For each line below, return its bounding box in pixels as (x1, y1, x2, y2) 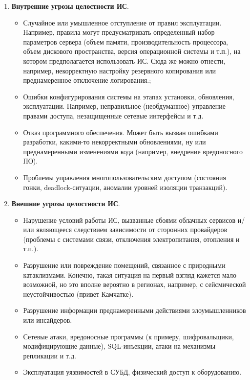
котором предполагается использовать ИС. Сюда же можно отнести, (23, 55, 226, 66)
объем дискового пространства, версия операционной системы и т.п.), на (23, 46, 241, 56)
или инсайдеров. (23, 315, 72, 325)
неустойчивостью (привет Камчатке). (23, 288, 134, 299)
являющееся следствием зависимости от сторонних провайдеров (36, 224, 228, 235)
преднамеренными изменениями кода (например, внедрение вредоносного (23, 146, 243, 156)
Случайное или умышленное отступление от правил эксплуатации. (23, 17, 222, 27)
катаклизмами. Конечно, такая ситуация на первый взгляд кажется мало (23, 269, 237, 280)
